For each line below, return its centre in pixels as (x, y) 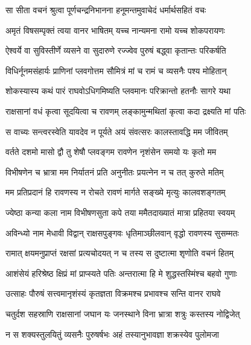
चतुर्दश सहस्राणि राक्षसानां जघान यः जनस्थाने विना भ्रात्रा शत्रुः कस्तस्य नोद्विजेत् (123, 313)
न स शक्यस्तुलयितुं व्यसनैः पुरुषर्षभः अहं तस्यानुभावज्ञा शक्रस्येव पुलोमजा (112, 334)
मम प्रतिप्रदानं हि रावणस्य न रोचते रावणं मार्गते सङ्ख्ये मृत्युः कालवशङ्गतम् (116, 192)
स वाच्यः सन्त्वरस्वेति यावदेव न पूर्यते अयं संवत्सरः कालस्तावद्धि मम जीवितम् (117, 131)
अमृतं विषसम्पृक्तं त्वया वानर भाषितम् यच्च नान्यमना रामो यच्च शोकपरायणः (115, 30)
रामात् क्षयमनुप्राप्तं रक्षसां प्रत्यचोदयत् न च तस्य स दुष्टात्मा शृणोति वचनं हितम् (119, 253)
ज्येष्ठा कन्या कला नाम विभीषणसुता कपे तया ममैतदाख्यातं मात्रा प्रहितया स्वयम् (120, 212)
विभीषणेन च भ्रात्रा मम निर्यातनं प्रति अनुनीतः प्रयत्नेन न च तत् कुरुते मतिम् (115, 172)
